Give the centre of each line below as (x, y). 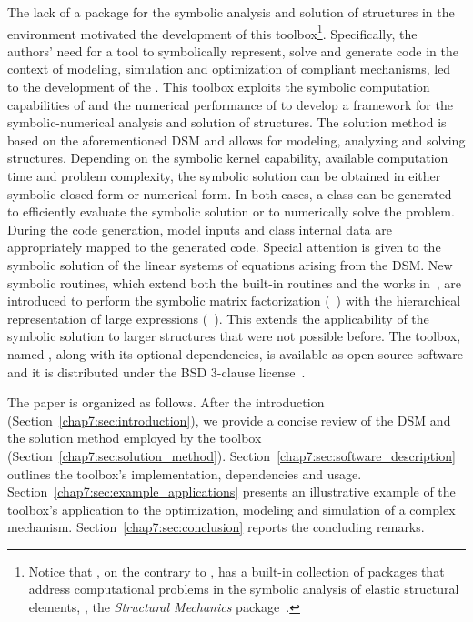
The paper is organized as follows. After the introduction (166, 402)
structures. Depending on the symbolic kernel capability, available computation (228, 158)
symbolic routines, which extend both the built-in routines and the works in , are (235, 282)
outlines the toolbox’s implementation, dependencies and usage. (185, 473)
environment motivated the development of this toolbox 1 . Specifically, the (212, 32)
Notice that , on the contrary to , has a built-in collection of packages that (236, 571)
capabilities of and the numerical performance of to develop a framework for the (230, 104)
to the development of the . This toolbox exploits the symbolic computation (219, 87)
